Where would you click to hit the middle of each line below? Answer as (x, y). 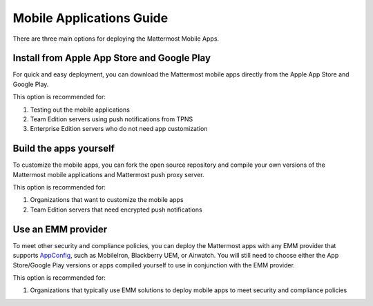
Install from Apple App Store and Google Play (112, 58)
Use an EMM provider (60, 229)
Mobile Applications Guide (90, 18)
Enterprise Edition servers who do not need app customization (119, 129)
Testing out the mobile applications (80, 110)
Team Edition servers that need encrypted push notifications (116, 210)
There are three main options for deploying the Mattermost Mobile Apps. (116, 39)
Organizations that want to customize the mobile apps (107, 200)
